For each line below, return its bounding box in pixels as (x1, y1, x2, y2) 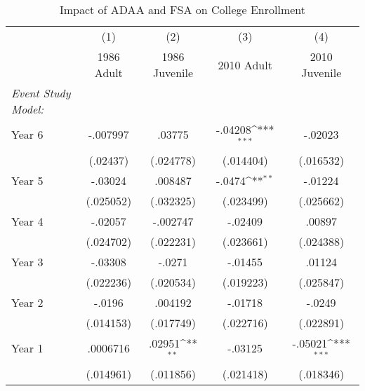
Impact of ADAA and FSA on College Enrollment (59, 1, 306, 18)
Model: (11, 101, 44, 117)
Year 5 (11, 172, 44, 188)
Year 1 (11, 340, 44, 357)
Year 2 (11, 294, 44, 310)
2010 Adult (218, 56, 272, 73)
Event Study (11, 85, 71, 101)
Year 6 (11, 126, 44, 143)
